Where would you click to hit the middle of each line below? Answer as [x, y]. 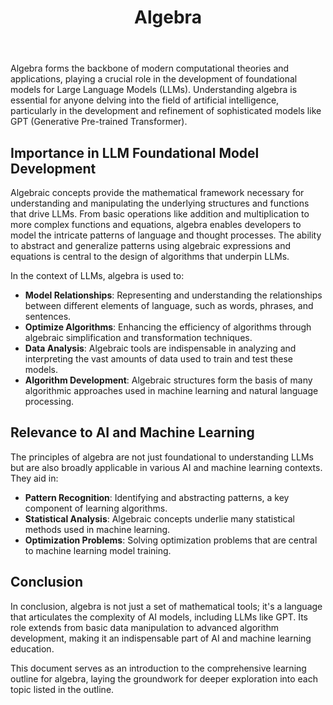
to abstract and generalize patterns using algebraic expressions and [151, 245]
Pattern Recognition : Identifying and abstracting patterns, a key [157, 497]
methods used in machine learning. [97, 529]
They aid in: [34, 478]
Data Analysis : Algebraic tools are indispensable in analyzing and [160, 348]
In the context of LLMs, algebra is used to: [97, 275]
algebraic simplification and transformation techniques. [138, 337]
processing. [49, 401]
